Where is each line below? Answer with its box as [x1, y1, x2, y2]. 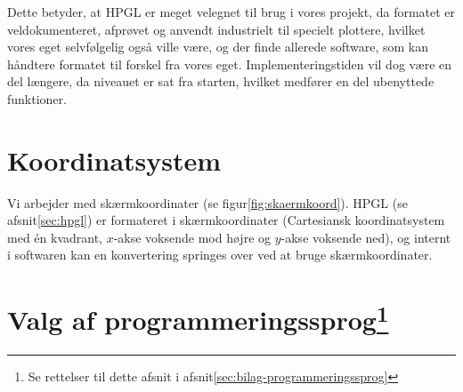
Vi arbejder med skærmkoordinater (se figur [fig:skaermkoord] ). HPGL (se [7, 193, 408, 212]
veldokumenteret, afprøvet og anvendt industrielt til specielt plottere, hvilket [7, 20, 426, 38]
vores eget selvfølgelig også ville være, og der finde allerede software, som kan [7, 37, 429, 56]
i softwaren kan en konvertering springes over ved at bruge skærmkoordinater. [7, 245, 433, 264]
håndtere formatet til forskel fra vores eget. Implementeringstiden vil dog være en [7, 54, 452, 73]
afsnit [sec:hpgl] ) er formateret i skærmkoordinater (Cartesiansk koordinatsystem [7, 211, 445, 229]
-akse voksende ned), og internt [280, 228, 451, 246]
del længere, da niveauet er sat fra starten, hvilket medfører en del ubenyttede [7, 72, 435, 91]
